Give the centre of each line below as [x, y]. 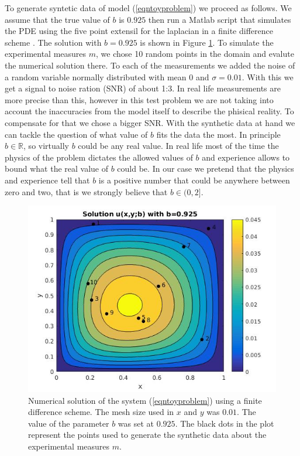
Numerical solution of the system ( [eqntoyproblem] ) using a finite [145, 400]
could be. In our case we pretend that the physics [206, 169]
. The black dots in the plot [225, 423]
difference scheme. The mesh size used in [101, 412]
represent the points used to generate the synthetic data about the [147, 435]
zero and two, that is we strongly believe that [86, 191]
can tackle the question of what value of [76, 134]
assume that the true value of [57, 19]
